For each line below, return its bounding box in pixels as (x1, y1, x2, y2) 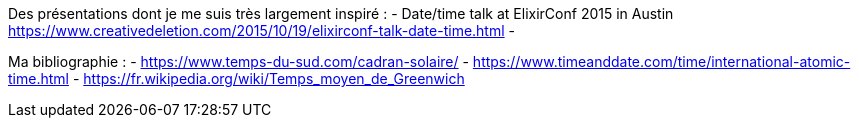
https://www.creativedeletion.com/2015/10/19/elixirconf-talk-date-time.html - (8, 22, 515, 39)
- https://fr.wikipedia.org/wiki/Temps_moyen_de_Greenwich (72, 70, 465, 87)
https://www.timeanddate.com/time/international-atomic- (472, 53, 851, 70)
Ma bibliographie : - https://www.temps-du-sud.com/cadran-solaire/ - (8, 53, 469, 70)
